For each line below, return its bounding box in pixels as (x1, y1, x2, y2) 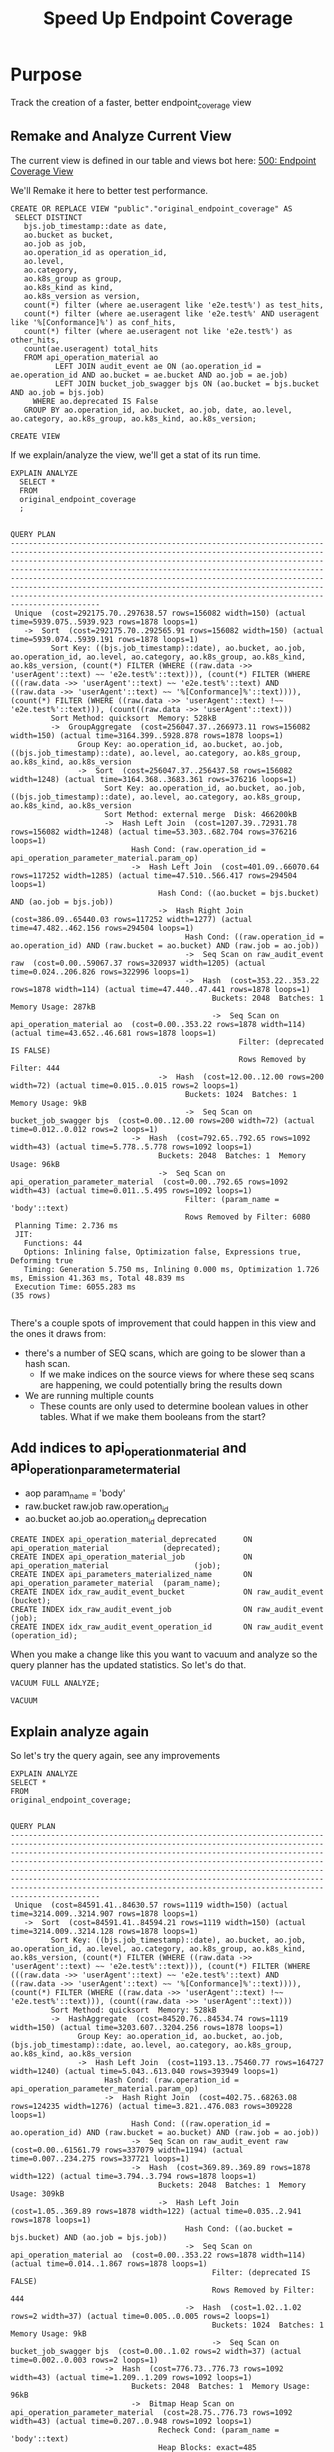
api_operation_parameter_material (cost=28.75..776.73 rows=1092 (10, 2407, 293, 2417)
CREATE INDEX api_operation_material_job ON (10, 1552, 253, 1562)
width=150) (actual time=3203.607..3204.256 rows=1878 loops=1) (10, 2022, 284, 2032)
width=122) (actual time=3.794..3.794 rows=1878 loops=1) (10, 2171, 257, 2181)
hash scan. (24, 1357, 71, 1369)
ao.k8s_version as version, (23, 291, 141, 301)
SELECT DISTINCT (14, 212, 83, 222)
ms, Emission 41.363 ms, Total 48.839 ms (10, 1273, 186, 1283)
